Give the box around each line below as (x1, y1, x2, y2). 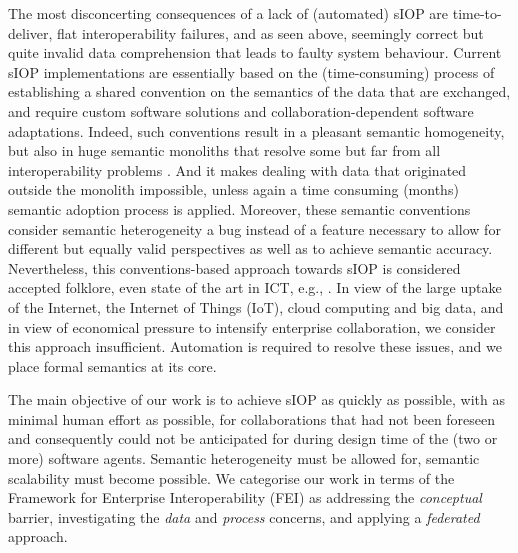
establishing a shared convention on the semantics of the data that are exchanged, (8, 81, 511, 102)
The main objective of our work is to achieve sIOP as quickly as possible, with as (8, 389, 505, 410)
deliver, (8, 22, 53, 43)
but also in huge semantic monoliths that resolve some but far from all (8, 140, 441, 161)
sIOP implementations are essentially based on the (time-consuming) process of (8, 61, 495, 82)
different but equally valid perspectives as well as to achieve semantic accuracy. (8, 238, 493, 259)
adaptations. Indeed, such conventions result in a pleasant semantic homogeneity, (8, 120, 505, 141)
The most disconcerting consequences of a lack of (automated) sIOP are (8, 3, 449, 23)
